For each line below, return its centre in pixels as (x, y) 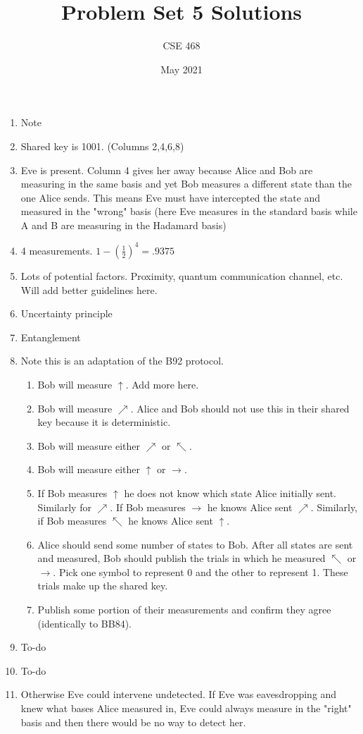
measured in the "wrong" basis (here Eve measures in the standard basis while (189, 211)
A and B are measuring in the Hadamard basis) (123, 225)
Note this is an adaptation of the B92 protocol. (122, 361)
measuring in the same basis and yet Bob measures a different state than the (186, 184)
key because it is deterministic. (104, 422)
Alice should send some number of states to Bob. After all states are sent (195, 544)
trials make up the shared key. (103, 586)
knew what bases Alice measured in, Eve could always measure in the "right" (186, 708)
